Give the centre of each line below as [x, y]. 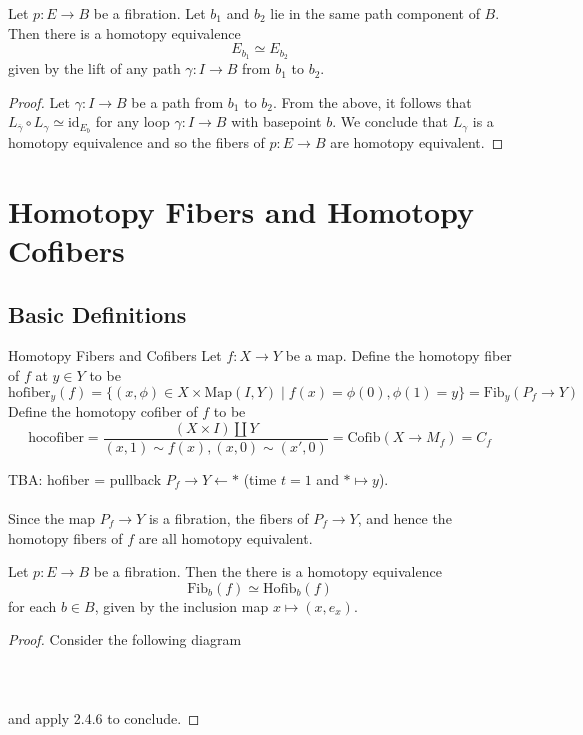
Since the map [52, 517]
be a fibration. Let [149, 13]
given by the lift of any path [94, 68]
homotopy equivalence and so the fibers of [136, 142]
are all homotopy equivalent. [225, 537]
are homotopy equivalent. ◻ [417, 142]
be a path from [177, 101]
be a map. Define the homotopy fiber [398, 355]
